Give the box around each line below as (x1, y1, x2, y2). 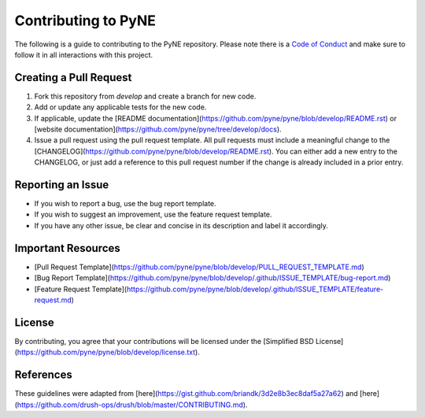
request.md (34, 295, 72, 305)
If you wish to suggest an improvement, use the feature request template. (34, 209, 272, 220)
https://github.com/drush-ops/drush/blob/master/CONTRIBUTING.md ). (17, 400, 248, 409)
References (14, 368, 72, 382)
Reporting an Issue (14, 178, 109, 191)
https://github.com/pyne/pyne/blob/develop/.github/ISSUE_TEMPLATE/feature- (126, 284, 384, 294)
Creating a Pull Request (14, 71, 132, 84)
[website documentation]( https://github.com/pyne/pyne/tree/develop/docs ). (34, 124, 283, 134)
